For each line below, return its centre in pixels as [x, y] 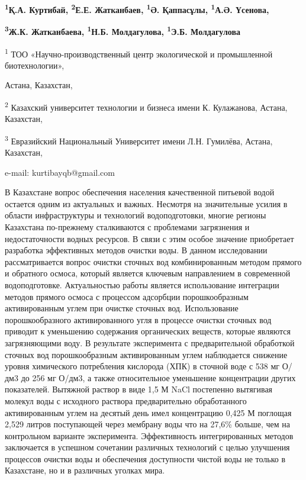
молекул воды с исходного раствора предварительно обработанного [126, 400]
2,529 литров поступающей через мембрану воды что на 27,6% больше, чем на [148, 424]
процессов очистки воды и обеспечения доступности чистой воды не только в [145, 458]
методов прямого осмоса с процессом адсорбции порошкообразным [127, 296]
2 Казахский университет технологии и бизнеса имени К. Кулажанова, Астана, [146, 106]
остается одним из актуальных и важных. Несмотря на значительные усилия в [146, 203]
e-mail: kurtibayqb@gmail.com [60, 172]
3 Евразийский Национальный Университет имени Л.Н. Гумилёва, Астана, [139, 140]
